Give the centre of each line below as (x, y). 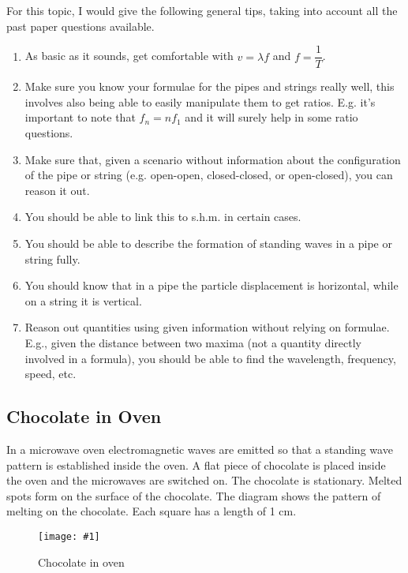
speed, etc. (51, 374)
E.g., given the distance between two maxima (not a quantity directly (193, 342)
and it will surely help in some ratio (271, 117)
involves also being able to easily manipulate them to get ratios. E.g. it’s (200, 101)
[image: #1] (69, 536)
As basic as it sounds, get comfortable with (129, 56)
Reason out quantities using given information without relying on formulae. (207, 327)
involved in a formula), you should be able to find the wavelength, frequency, (210, 358)
